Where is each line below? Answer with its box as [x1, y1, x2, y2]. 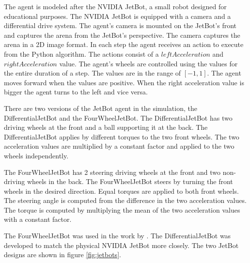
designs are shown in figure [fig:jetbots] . [4, 249, 121, 260]
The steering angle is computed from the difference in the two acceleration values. [4, 195, 247, 205]
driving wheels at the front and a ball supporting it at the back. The [4, 122, 208, 132]
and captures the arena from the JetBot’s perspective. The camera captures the [4, 30, 240, 40]
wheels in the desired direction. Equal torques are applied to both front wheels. [4, 186, 239, 196]
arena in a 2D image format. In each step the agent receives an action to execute [4, 39, 244, 49]
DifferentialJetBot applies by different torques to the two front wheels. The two [4, 131, 239, 141]
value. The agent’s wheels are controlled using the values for [59, 58, 238, 68]
